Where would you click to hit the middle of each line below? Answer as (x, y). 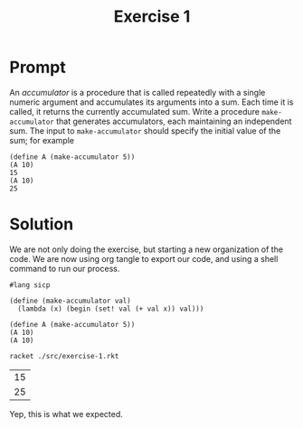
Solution (42, 224)
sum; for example (42, 140)
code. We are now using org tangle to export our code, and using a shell (144, 258)
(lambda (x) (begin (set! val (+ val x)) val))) (111, 309)
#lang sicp (30, 285)
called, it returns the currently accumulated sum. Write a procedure (135, 111)
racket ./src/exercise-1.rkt (64, 356)
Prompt (38, 67)
